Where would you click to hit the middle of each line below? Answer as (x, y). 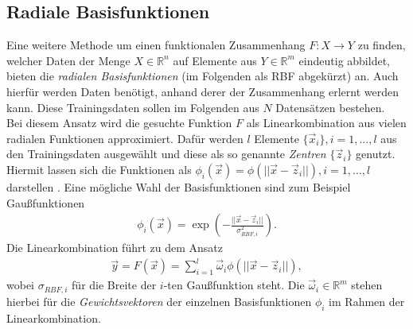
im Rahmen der (367, 301)
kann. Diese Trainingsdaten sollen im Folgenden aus (133, 107)
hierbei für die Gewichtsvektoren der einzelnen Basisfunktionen (159, 301)
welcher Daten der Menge (68, 60)
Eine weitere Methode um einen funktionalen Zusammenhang (156, 45)
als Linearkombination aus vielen (326, 123)
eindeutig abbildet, (344, 60)
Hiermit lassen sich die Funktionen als (99, 169)
